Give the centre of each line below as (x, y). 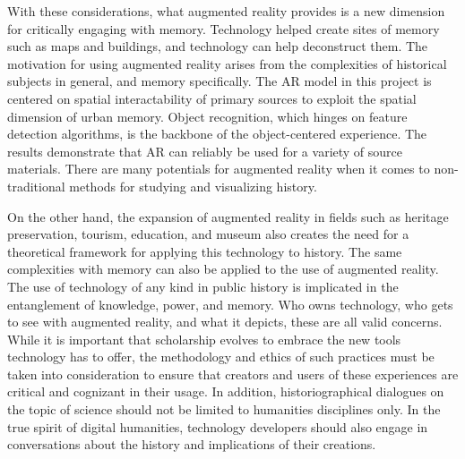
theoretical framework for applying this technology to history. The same (205, 251)
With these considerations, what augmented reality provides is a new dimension (226, 11)
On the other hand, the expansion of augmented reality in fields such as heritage (228, 216)
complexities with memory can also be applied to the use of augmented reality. (223, 269)
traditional (36, 186)
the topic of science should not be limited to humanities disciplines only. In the (224, 409)
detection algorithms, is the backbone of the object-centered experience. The (217, 134)
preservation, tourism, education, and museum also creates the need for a (208, 234)
